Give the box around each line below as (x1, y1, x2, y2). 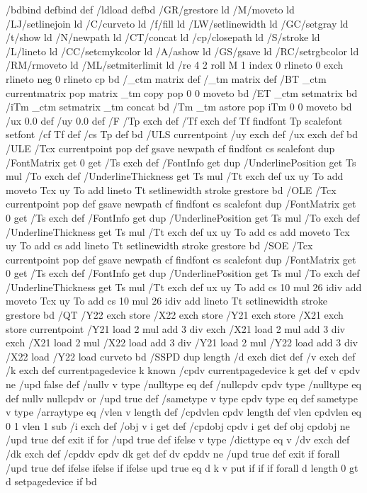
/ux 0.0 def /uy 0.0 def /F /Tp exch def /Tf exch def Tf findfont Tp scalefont (6, 113, 343, 127)
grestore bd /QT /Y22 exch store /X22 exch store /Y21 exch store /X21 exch (6, 307, 344, 322)
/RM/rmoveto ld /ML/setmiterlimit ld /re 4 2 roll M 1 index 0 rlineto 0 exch (6, 57, 344, 72)
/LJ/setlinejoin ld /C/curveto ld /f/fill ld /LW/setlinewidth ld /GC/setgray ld (6, 16, 349, 30)
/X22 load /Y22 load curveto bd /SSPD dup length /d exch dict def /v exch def (6, 348, 356, 363)
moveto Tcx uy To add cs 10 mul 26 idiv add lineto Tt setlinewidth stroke (6, 293, 328, 308)
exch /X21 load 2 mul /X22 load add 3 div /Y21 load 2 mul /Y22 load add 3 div (6, 335, 358, 350)
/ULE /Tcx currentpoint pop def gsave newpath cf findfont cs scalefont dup (6, 140, 335, 155)
